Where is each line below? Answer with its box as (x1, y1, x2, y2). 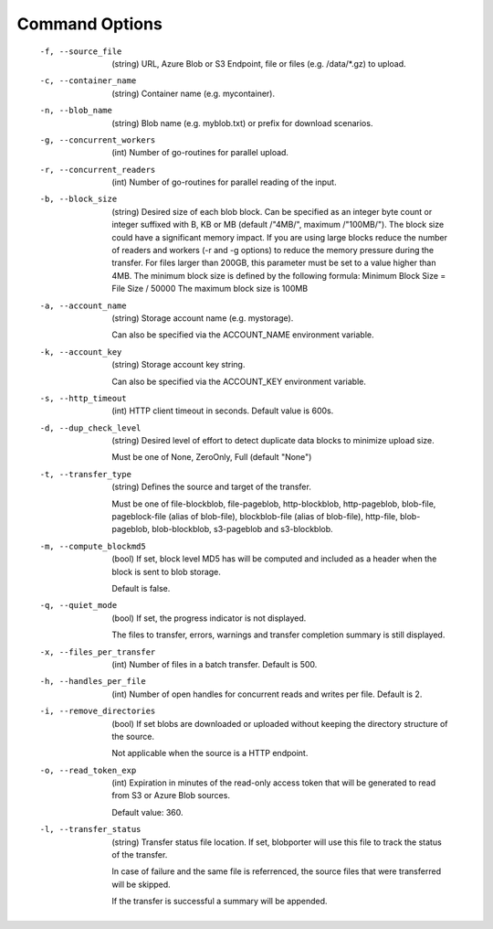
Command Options (16, 14, 163, 34)
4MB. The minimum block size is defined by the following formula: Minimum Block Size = (111, 270, 446, 281)
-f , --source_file (39, 46, 122, 57)
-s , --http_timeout (39, 393, 127, 403)
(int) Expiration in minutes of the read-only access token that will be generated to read (111, 777, 436, 788)
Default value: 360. (111, 806, 184, 817)
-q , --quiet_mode (39, 600, 118, 611)
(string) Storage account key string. (111, 359, 246, 370)
